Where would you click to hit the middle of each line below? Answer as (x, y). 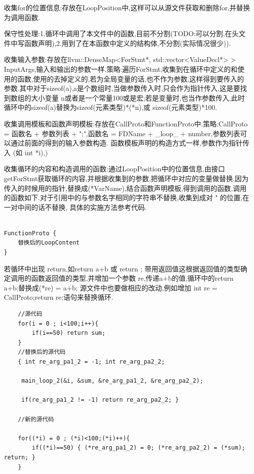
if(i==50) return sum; (69, 333)
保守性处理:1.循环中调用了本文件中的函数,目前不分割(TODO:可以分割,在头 (121, 33)
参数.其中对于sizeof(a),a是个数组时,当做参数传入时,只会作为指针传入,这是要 (122, 88)
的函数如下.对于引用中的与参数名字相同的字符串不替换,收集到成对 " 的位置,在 (127, 197)
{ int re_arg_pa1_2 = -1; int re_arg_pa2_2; (91, 362)
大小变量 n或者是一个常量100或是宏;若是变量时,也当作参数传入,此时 (138, 97)
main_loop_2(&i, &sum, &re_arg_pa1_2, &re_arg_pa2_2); (112, 381)
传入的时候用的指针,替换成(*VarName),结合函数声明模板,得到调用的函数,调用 (125, 188)
